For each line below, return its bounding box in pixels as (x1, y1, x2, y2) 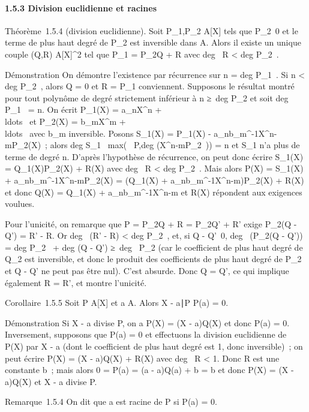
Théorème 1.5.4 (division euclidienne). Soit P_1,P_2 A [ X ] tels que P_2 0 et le (5, 24, 298, 37)
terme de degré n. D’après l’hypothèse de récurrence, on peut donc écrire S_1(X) (5, 150, 304, 163)
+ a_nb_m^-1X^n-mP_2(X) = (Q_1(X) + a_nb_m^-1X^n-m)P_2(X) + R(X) (5, 173, 304, 186)
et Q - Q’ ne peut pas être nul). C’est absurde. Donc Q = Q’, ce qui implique (5, 264, 289, 277)
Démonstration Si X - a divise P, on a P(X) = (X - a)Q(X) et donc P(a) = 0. (5, 316, 290, 329)
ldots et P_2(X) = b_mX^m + (5, 115, 126, 127)
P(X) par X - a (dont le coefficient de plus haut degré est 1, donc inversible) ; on (5, 340, 303, 353)
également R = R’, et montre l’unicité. (5, 276, 147, 288)
